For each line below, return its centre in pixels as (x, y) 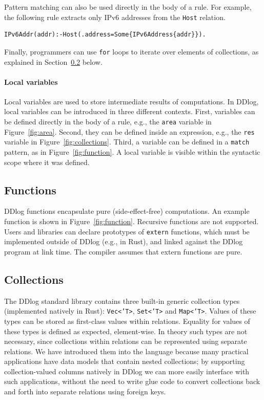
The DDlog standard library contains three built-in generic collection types (122, 301)
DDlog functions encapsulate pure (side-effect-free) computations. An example (127, 211)
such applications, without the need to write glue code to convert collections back (132, 381)
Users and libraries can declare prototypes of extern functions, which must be (127, 231)
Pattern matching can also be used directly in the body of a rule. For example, (128, 7)
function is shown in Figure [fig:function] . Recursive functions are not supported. (131, 221)
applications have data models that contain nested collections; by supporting (125, 361)
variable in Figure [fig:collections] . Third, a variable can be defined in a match (127, 142)
